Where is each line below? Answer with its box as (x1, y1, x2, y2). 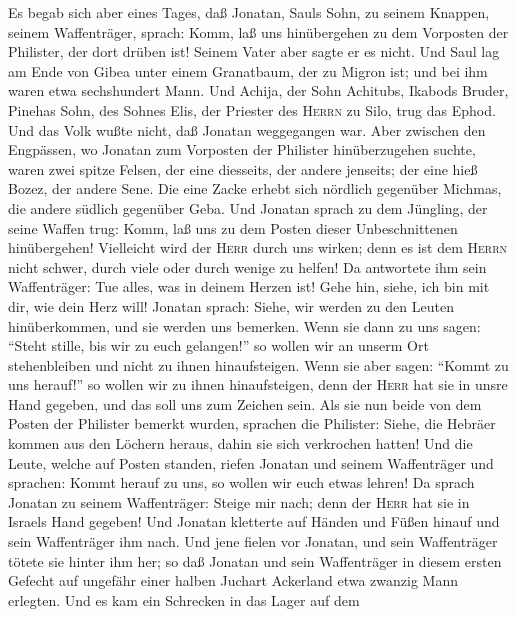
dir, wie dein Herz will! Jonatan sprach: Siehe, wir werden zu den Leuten (8, 295, 454, 316)
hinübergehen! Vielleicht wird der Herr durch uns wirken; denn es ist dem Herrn (8, 237, 508, 258)
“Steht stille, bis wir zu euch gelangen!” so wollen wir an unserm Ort (8, 335, 429, 356)
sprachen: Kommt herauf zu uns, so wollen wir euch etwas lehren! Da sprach (8, 472, 475, 493)
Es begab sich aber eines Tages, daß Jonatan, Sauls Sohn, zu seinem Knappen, (8, 2, 490, 22)
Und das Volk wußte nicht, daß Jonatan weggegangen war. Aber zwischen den (8, 119, 486, 140)
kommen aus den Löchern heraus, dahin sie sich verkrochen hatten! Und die (8, 433, 473, 454)
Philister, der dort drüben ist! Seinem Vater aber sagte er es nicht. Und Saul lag (8, 41, 500, 62)
